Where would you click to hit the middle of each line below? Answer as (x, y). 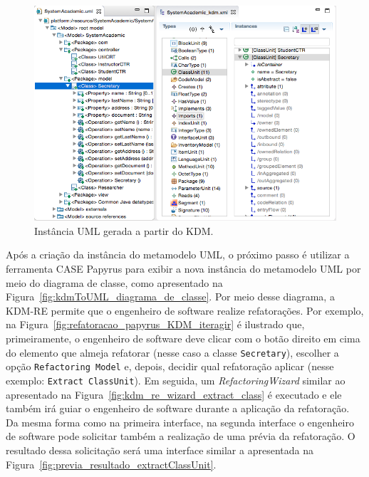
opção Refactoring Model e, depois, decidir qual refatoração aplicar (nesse (170, 366)
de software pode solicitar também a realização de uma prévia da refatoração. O (181, 436)
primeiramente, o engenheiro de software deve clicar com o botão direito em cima (183, 338)
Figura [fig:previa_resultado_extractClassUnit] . (111, 464)
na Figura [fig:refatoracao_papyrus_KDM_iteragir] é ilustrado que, (155, 324)
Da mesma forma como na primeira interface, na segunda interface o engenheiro (180, 422)
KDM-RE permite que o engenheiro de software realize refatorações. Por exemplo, (185, 310)
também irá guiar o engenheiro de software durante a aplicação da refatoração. (178, 408)
